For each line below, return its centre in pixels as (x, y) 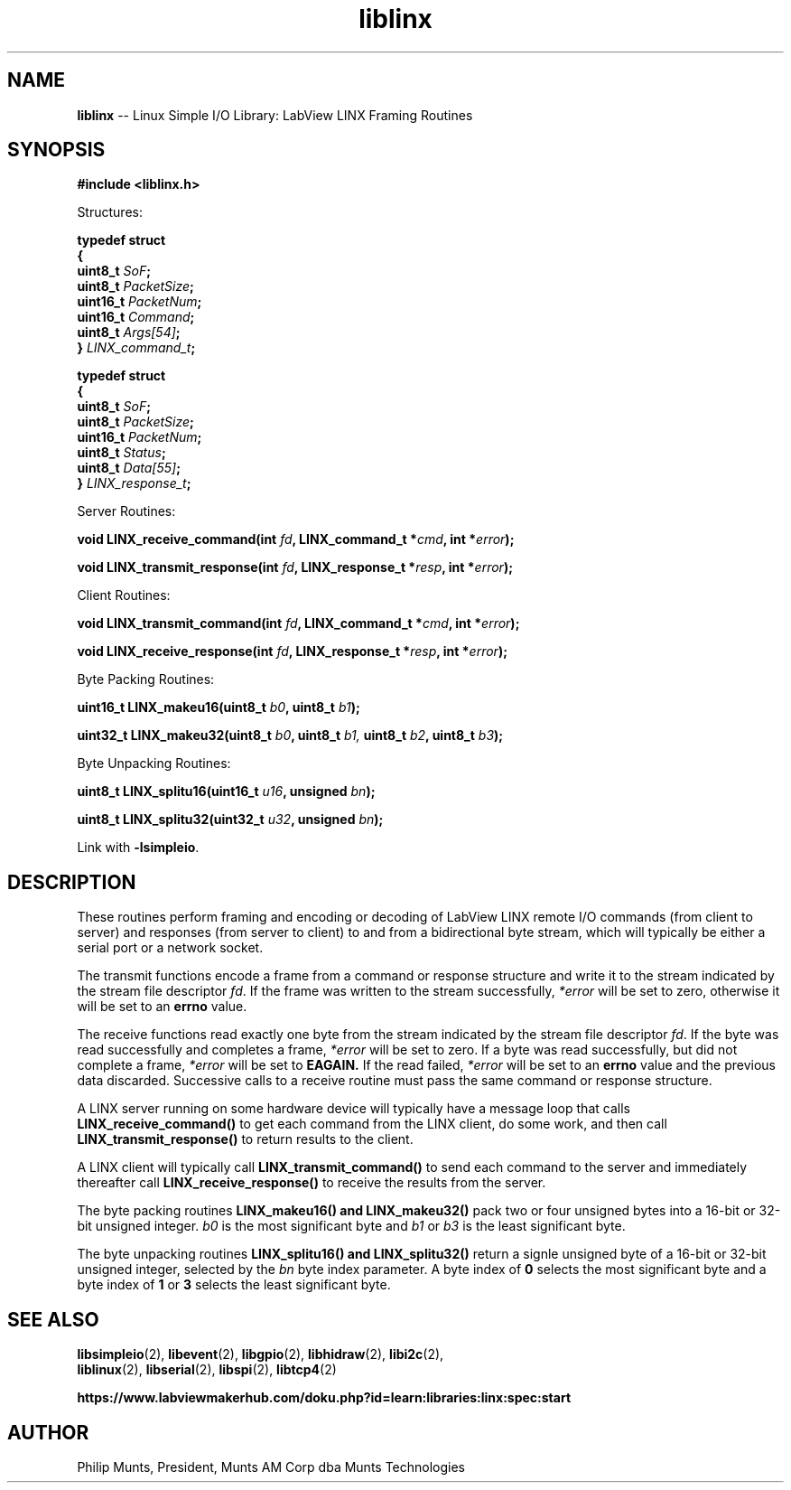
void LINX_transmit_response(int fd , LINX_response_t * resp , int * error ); (295, 567)
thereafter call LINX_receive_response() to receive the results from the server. (312, 1183)
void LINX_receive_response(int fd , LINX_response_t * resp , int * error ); (292, 651)
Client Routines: (124, 595)
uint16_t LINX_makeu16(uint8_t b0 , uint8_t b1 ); (219, 708)
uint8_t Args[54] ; (129, 333)
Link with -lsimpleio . (138, 848)
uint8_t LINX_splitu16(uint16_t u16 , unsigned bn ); (226, 792)
